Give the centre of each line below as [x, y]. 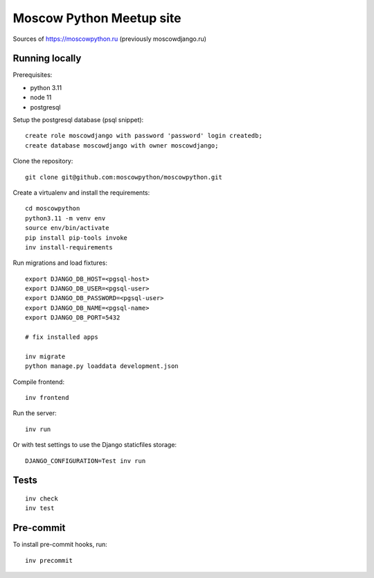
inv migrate [45, 356]
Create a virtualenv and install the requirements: [81, 192]
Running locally [47, 59]
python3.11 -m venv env [65, 218]
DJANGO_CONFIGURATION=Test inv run [86, 461]
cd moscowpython [53, 209]
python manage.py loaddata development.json [102, 366]
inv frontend [47, 397]
